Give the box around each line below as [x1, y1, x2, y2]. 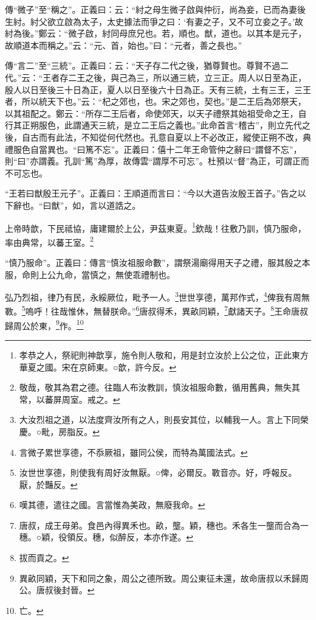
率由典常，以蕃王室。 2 [5, 234, 94, 248]
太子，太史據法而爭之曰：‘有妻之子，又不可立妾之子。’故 [81, 15, 303, 27]
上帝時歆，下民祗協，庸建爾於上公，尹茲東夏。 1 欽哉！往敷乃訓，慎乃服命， [5, 220, 306, 234]
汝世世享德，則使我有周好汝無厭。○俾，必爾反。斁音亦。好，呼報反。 [19, 466, 297, 479]
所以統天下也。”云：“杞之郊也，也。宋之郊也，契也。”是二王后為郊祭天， [21, 95, 306, 108]
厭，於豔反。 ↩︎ [19, 478, 78, 490]
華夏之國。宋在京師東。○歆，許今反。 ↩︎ [19, 360, 176, 373]
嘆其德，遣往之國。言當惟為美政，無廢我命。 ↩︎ [19, 498, 205, 511]
